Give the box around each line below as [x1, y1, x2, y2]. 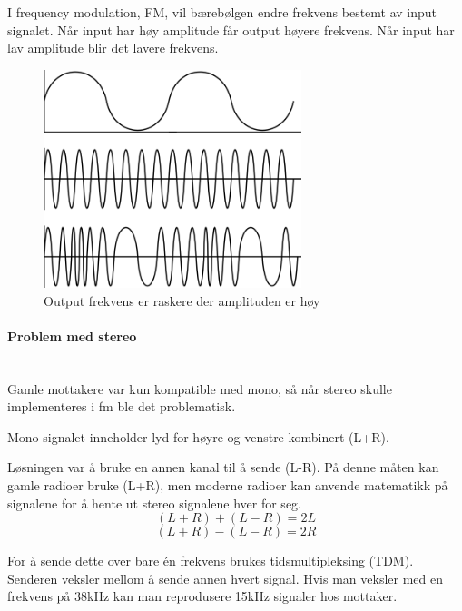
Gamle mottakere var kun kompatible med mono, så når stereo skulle [7, 379, 392, 398]
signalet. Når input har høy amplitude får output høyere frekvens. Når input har [7, 20, 455, 39]
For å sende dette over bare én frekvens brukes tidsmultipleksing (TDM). [7, 551, 414, 570]
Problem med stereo [7, 326, 137, 345]
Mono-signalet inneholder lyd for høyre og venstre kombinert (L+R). [7, 427, 389, 446]
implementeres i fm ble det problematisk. [7, 397, 236, 416]
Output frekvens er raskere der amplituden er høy [44, 291, 320, 310]
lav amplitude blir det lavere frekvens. [7, 38, 219, 57]
